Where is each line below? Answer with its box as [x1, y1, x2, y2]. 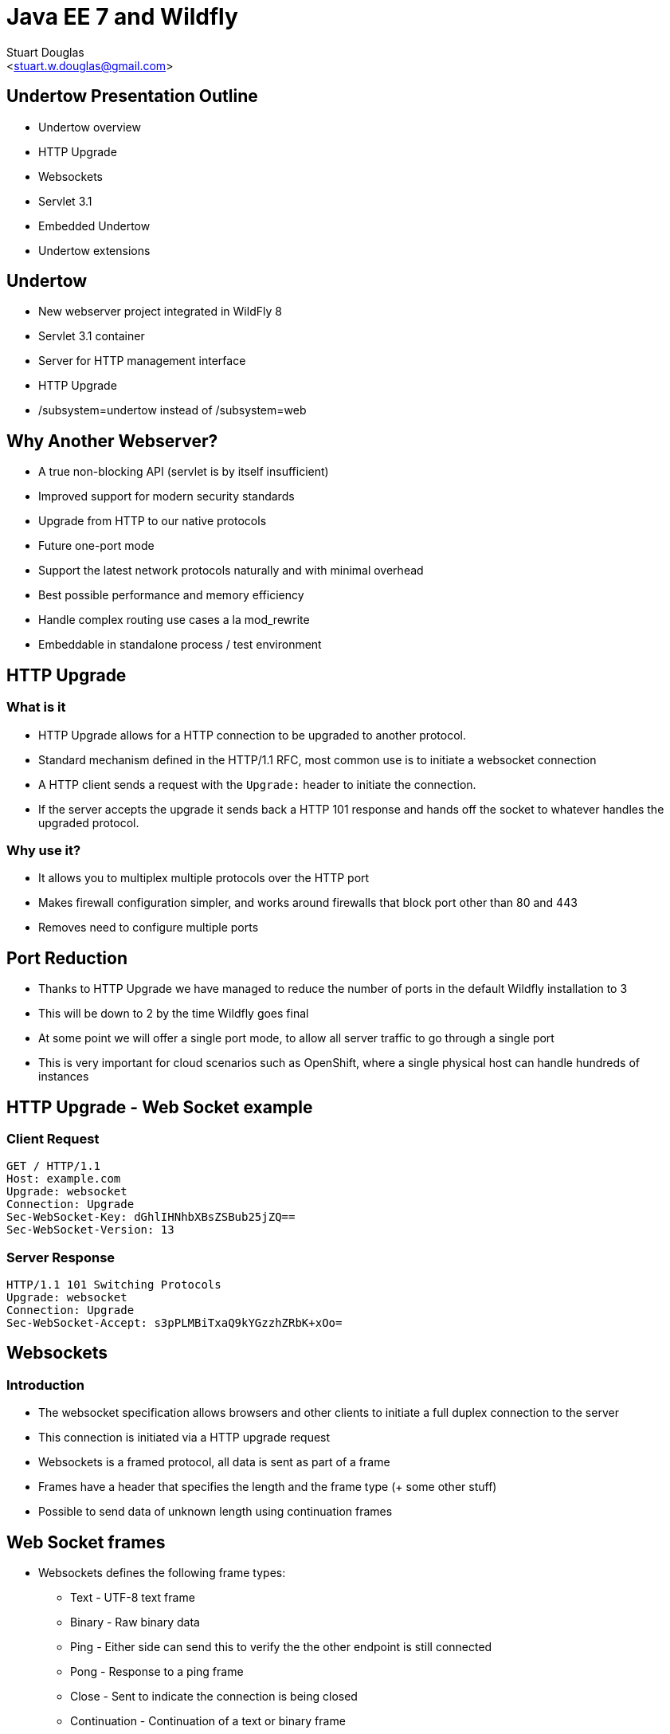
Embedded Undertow [38, 218, 151, 233]
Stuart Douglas [6, 45, 84, 59]
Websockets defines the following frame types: [38, 1566, 286, 1580]
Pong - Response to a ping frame [70, 1665, 244, 1679]
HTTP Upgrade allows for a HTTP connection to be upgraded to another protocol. [38, 728, 466, 742]
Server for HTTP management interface [38, 354, 246, 368]
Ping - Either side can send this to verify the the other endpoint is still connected [70, 1640, 492, 1654]
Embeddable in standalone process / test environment [38, 637, 322, 652]
